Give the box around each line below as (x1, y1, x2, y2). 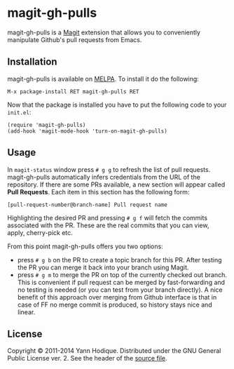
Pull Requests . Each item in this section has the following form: (7, 187, 190, 196)
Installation (7, 56, 57, 68)
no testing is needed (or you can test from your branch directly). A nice (17, 286, 223, 294)
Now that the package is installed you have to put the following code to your (7, 100, 227, 109)
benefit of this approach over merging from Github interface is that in (17, 293, 217, 301)
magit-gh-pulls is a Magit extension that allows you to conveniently (7, 28, 201, 36)
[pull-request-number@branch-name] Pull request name (7, 201, 168, 208)
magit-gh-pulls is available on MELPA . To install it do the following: (7, 74, 200, 83)
